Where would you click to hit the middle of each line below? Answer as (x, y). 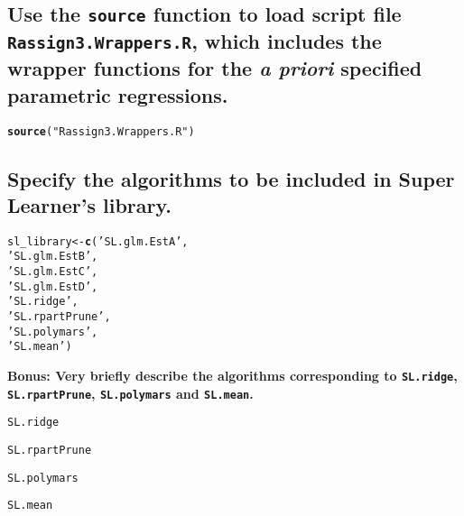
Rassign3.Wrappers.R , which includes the (195, 41)
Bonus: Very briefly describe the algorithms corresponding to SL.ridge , (232, 376)
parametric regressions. (118, 94)
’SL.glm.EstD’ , (53, 286)
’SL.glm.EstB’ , (53, 257)
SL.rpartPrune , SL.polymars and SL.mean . (130, 393)
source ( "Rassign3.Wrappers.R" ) (101, 131)
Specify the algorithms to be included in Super (231, 178)
